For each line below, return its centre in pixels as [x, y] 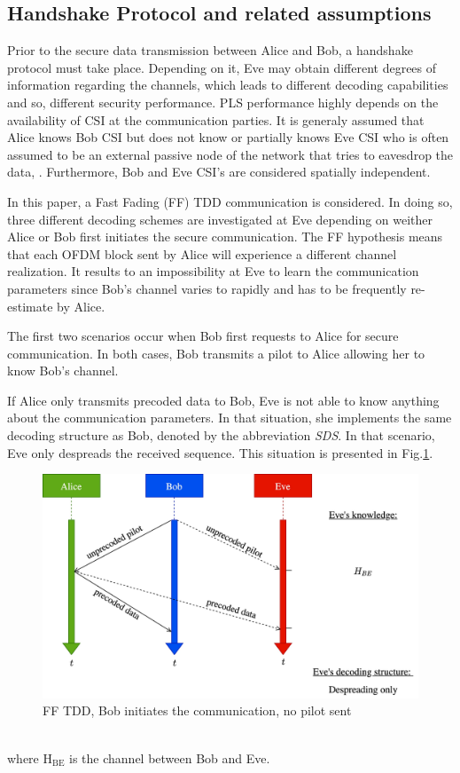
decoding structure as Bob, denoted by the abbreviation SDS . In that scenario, [221, 435]
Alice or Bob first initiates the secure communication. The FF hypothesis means [225, 237]
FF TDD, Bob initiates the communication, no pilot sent [197, 710]
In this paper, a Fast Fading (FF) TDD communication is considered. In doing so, [230, 201]
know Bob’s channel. [63, 371]
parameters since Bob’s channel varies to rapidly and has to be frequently [207, 288]
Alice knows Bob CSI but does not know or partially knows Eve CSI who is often [228, 137]
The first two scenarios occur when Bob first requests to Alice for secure [203, 336]
